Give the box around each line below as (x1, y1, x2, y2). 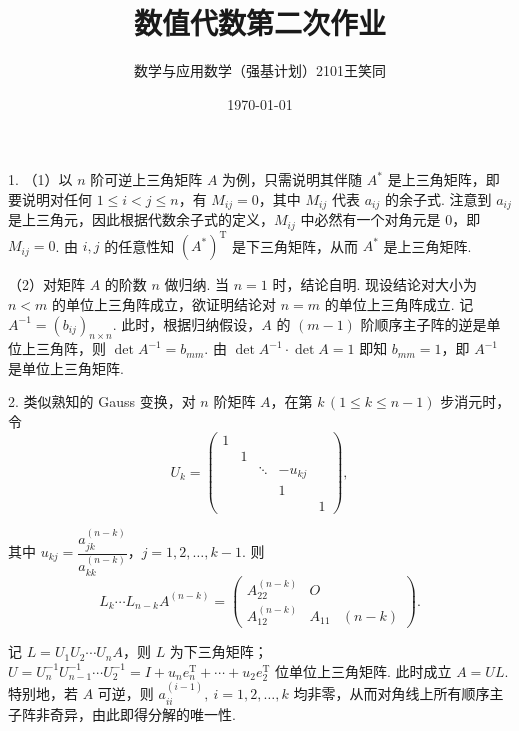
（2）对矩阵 (8, 274, 85, 295)
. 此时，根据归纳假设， (112, 313, 262, 334)
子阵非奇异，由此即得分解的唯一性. (8, 703, 236, 724)
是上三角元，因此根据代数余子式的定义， (8, 209, 274, 230)
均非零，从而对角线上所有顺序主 (293, 683, 504, 704)
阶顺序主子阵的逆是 (360, 313, 487, 334)
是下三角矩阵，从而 (232, 235, 359, 256)
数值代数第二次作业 (133, 2, 386, 43)
